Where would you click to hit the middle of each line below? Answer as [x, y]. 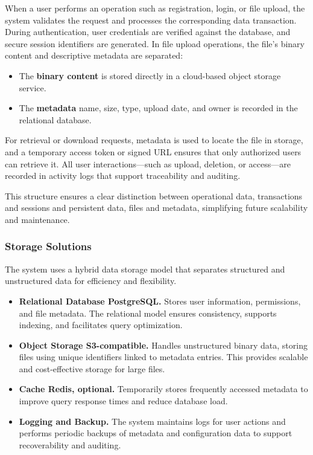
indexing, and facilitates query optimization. [101, 325]
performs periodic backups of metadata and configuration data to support [156, 433]
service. [33, 87]
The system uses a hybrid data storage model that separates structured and [145, 269]
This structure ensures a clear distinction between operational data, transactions [154, 195]
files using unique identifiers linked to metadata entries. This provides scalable [163, 357]
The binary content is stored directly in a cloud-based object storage [150, 75]
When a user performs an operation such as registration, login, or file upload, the [155, 8]
